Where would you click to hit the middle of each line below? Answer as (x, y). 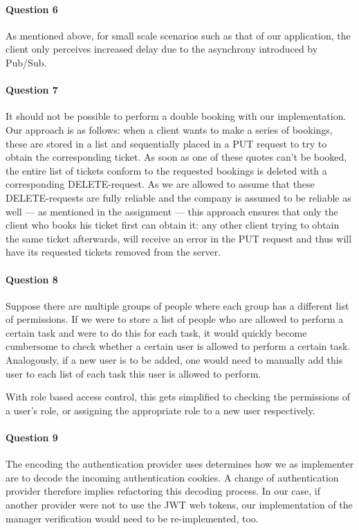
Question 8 (32, 279)
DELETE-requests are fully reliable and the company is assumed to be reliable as (178, 197)
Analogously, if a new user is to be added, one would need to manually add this (174, 360)
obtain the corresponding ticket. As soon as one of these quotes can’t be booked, (176, 157)
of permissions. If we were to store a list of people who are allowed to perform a (175, 319)
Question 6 (32, 9)
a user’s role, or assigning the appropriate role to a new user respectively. (160, 410)
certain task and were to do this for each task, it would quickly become (156, 332)
